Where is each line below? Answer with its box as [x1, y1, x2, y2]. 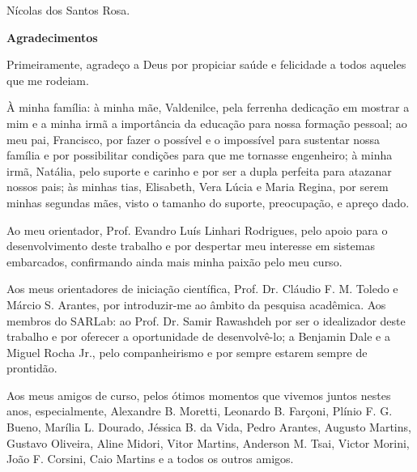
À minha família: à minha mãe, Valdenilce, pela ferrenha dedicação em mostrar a [6, 99, 410, 116]
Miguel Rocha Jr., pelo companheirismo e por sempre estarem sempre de [6, 343, 368, 360]
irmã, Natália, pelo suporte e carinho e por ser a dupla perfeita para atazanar [6, 162, 392, 179]
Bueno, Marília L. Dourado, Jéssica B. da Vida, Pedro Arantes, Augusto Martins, [6, 419, 411, 436]
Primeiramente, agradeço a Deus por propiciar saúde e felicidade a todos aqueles [6, 56, 406, 73]
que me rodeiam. [6, 71, 89, 88]
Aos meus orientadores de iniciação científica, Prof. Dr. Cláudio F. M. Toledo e [6, 280, 398, 297]
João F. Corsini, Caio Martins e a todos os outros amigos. [6, 450, 294, 467]
